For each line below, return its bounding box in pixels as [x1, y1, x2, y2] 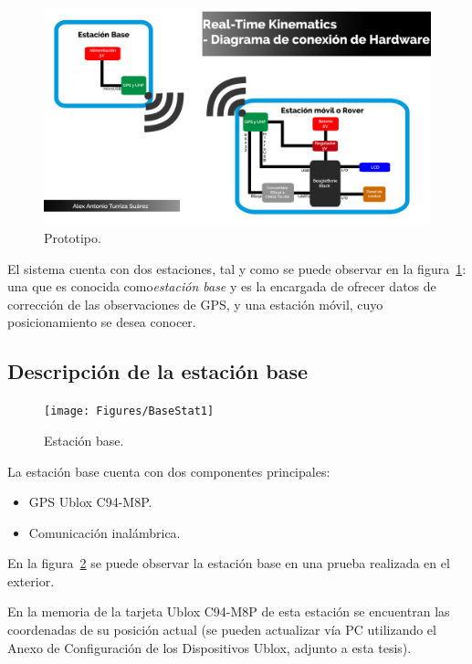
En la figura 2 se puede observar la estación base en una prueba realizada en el [7, 553, 450, 573]
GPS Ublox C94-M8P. [28, 492, 152, 511]
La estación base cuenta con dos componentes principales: [7, 461, 330, 480]
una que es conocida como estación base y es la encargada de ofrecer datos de [7, 277, 436, 296]
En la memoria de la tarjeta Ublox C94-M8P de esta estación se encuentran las [7, 602, 450, 621]
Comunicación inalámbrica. [28, 522, 181, 542]
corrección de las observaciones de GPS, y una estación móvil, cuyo [7, 294, 383, 313]
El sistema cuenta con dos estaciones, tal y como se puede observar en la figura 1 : [7, 258, 467, 278]
